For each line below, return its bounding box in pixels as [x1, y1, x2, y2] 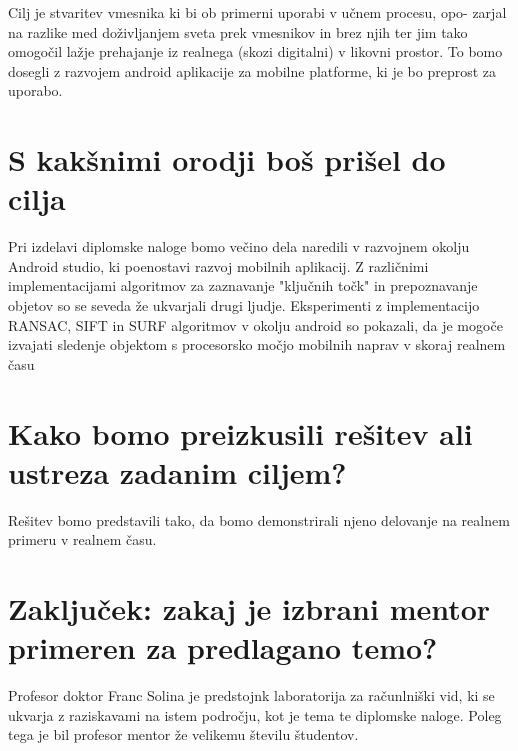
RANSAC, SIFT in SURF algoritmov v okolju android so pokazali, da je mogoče [8, 314, 503, 335]
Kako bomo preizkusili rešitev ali [8, 412, 473, 453]
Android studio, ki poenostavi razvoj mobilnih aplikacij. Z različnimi [8, 255, 429, 276]
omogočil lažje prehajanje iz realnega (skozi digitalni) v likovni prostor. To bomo [8, 41, 503, 62]
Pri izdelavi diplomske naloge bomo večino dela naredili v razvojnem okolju [8, 236, 470, 257]
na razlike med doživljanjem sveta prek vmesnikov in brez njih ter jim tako [8, 21, 468, 42]
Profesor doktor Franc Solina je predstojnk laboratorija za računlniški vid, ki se [8, 685, 495, 706]
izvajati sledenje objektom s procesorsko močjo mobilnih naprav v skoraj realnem [8, 334, 506, 355]
